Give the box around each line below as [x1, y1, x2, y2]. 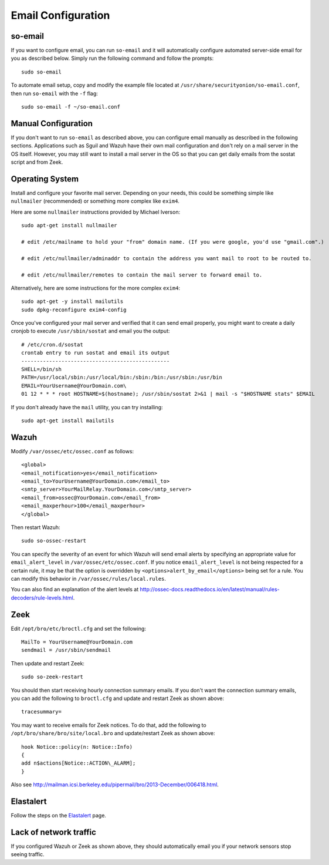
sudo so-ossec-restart [21, 537, 87, 544]
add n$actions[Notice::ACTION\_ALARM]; [21, 760, 136, 766]
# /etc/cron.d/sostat [21, 341, 83, 348]
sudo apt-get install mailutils [21, 417, 114, 424]
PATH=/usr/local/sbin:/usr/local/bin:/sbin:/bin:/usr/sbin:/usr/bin [21, 374, 222, 381]
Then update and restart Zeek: [11, 659, 85, 667]
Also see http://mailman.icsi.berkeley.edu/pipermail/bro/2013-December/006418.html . [11, 781, 219, 788]
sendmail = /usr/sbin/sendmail [21, 647, 111, 654]
